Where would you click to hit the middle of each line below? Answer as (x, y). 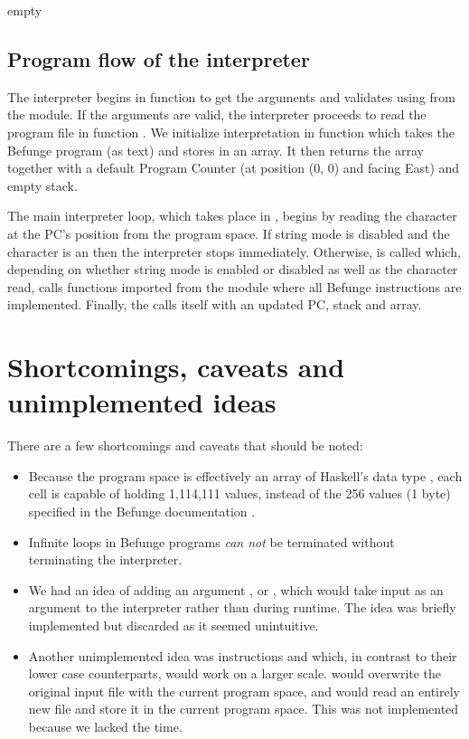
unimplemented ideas (142, 402)
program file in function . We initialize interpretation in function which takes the (231, 132)
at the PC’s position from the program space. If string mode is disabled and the (229, 233)
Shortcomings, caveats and (176, 367)
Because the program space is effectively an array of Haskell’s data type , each (245, 475)
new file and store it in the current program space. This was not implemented (244, 709)
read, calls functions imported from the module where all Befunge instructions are (234, 286)
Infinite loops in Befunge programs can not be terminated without (211, 541)
